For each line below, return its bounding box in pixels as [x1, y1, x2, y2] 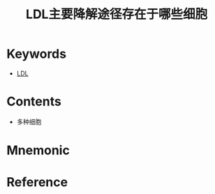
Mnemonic [6, 142, 71, 158]
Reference [6, 174, 68, 191]
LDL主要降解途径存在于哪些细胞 [26, 6, 207, 22]
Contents [6, 94, 62, 110]
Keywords [6, 46, 67, 62]
